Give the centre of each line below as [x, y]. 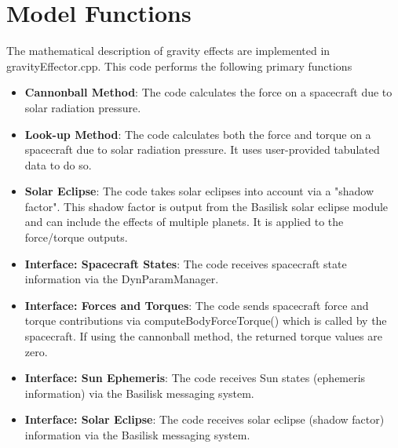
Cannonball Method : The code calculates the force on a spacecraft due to [208, 92]
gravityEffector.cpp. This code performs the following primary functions [179, 66]
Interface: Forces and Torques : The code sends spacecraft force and [197, 305]
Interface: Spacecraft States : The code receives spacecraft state [186, 263]
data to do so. [58, 164]
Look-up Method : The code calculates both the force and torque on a [198, 134]
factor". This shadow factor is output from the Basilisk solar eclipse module [206, 206]
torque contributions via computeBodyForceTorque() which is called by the [206, 321]
